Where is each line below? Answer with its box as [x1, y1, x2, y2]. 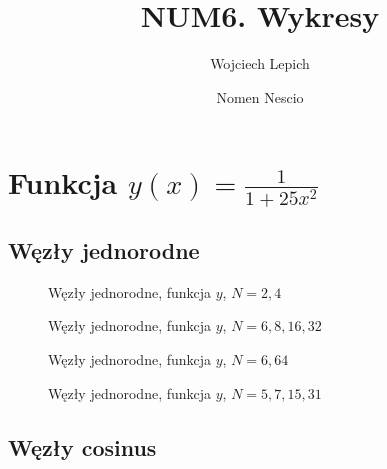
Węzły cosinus [8, 431, 157, 462]
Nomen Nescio [216, 86, 304, 107]
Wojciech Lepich [210, 53, 310, 74]
